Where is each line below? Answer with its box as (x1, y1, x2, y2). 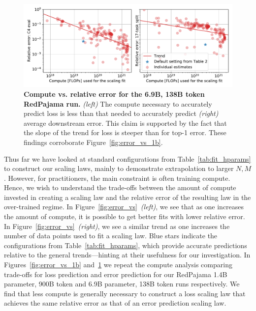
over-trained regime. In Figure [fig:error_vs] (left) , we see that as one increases (4, 201, 244, 212)
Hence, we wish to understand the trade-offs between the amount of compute (4, 182, 236, 193)
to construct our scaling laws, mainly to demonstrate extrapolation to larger (4, 163, 234, 173)
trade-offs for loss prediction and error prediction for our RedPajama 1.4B (4, 269, 227, 279)
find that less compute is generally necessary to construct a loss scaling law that (4, 288, 246, 298)
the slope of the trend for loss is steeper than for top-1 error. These (24, 127, 226, 138)
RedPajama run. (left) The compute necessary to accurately (24, 98, 212, 109)
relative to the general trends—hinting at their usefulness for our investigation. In (4, 250, 251, 260)
